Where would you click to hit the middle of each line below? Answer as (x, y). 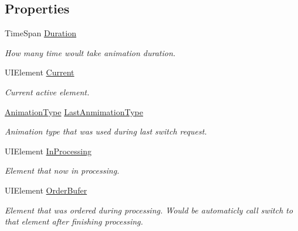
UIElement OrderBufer (46, 190)
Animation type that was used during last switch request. (106, 131)
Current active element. (47, 92)
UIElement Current (40, 72)
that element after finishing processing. (74, 221)
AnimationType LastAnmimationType (74, 111)
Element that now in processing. (62, 170)
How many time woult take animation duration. (90, 52)
